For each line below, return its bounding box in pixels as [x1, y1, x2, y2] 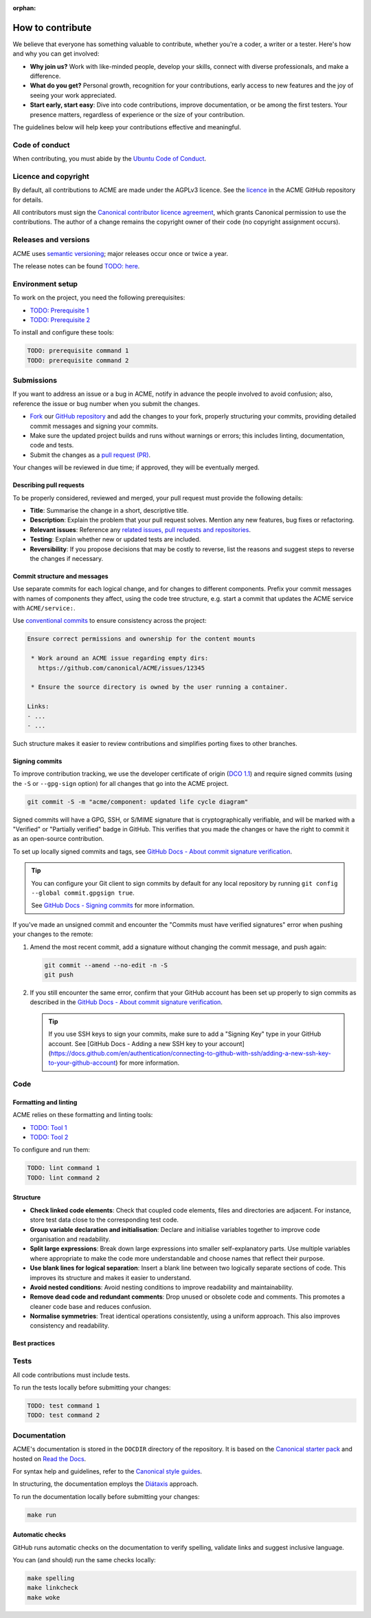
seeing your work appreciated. [30, 91, 117, 99]
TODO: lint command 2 [27, 1173, 100, 1182]
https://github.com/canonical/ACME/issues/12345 [38, 664, 205, 672]
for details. [12, 195, 43, 204]
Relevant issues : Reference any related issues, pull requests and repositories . [30, 525, 251, 533]
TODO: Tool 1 [30, 1123, 67, 1131]
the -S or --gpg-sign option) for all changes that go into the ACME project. [12, 779, 229, 787]
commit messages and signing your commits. [30, 422, 159, 430]
